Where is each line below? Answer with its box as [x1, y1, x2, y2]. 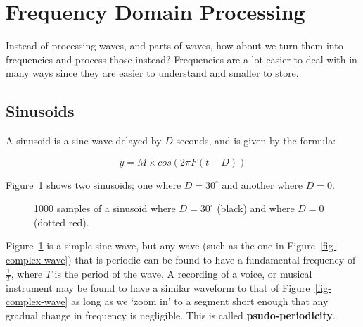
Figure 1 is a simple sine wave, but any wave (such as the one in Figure [6, 238, 315, 253]
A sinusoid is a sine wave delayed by [6, 133, 162, 148]
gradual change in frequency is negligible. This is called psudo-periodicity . [6, 307, 336, 322]
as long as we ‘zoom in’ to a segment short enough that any [70, 294, 329, 309]
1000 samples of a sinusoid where [34, 201, 176, 216]
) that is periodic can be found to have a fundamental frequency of [68, 252, 356, 267]
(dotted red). [34, 214, 89, 229]
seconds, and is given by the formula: [176, 133, 336, 148]
